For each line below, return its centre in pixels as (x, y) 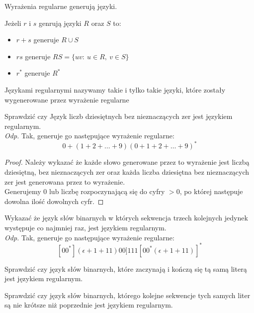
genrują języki (60, 23)
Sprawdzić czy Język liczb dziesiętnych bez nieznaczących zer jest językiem (119, 116)
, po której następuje (211, 191)
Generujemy (23, 191)
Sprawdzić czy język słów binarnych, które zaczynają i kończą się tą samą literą (126, 268)
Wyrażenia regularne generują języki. (61, 6)
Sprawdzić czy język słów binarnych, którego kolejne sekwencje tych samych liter (127, 295)
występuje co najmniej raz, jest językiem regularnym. (85, 227)
